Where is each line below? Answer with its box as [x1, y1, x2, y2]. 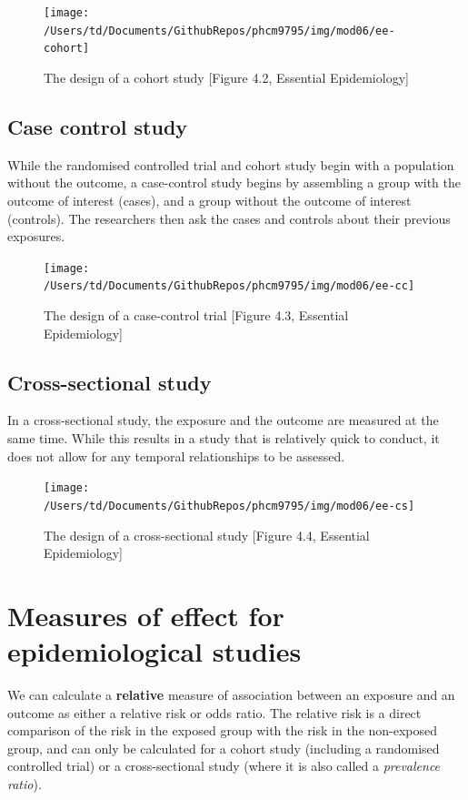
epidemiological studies [7, 633, 302, 670]
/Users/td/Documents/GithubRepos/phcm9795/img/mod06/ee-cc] [44, 279, 415, 293]
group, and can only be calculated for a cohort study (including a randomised [7, 738, 440, 757]
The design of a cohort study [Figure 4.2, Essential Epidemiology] [44, 67, 409, 86]
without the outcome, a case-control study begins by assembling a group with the [7, 173, 461, 192]
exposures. [7, 227, 65, 246]
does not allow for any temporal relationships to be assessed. [7, 446, 345, 465]
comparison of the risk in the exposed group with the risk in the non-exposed [7, 721, 438, 740]
